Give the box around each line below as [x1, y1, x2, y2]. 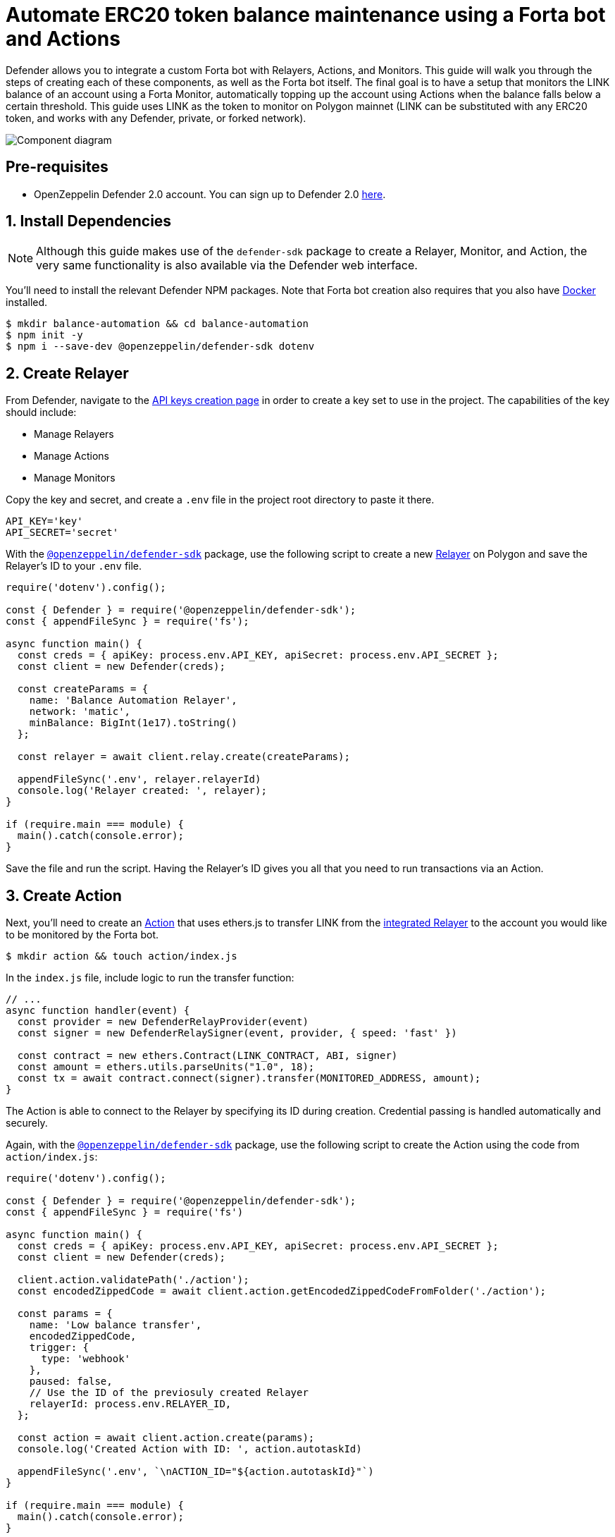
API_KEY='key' [6, 515, 83, 527]
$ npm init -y [6, 329, 83, 341]
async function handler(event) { [6, 1005, 190, 1017]
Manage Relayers [34, 428, 114, 441]
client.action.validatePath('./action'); [17, 1274, 249, 1286]
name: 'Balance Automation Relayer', [29, 694, 237, 706]
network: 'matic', [29, 706, 131, 718]
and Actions [6, 27, 120, 51]
